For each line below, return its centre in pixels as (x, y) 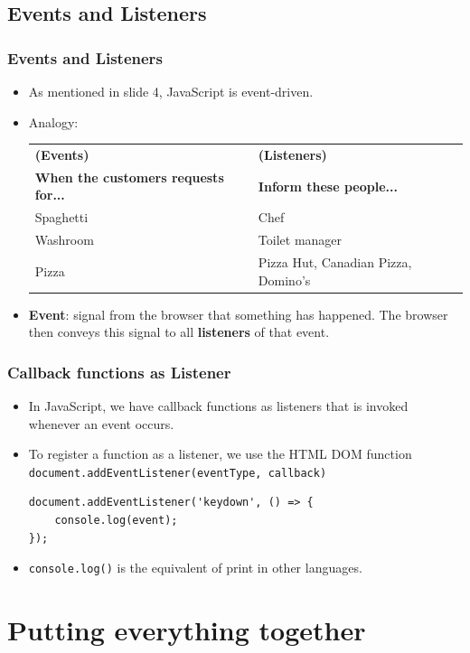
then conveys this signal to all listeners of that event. (179, 332)
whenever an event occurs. (101, 423)
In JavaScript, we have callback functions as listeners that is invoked (218, 406)
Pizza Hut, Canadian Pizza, (335, 261)
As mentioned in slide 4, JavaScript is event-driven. (171, 91)
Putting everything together (187, 630)
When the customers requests (129, 177)
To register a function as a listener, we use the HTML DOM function (220, 454)
